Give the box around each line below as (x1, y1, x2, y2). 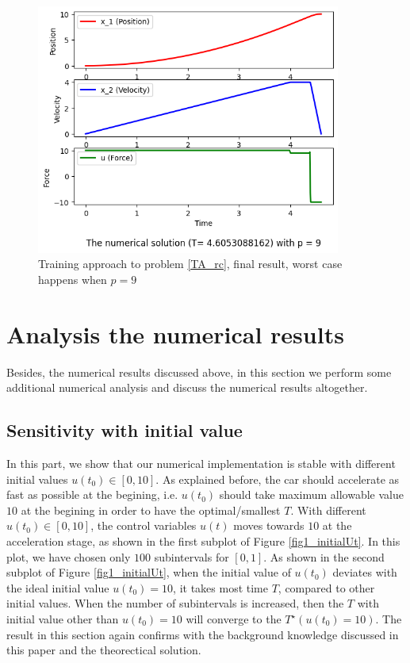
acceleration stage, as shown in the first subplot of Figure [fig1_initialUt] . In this (6, 533, 400, 550)
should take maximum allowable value (219, 486, 404, 503)
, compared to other (278, 579, 375, 596)
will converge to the (186, 611, 282, 627)
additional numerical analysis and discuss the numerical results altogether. (6, 379, 368, 396)
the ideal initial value (6, 579, 109, 596)
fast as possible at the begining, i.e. (6, 486, 178, 503)
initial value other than (6, 611, 119, 627)
